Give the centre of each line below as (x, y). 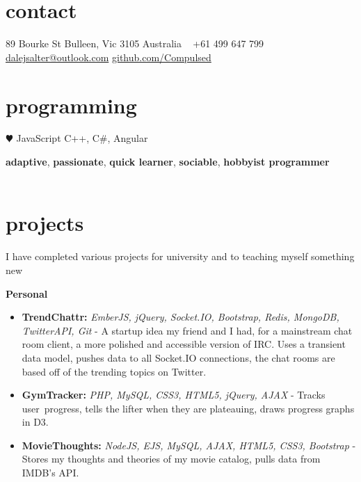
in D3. (35, 422)
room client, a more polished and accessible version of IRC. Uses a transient (184, 344)
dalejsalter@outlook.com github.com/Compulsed (109, 57)
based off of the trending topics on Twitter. (114, 371)
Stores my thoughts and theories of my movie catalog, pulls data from (171, 459)
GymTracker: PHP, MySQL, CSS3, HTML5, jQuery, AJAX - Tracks (174, 395)
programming (71, 105)
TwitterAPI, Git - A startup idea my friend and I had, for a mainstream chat (187, 330)
